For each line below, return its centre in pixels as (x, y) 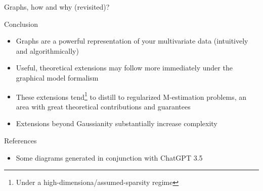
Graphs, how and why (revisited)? (57, 7)
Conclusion (21, 24)
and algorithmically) (47, 50)
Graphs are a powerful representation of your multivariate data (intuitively (132, 41)
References (20, 140)
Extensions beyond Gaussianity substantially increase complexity (117, 123)
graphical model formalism (57, 77)
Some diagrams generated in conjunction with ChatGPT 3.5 (109, 157)
